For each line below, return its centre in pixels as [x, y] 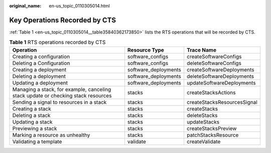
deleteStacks [202, 115]
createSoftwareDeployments [220, 69]
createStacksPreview [212, 128]
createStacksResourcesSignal [222, 102]
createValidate [204, 141]
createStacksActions [211, 92]
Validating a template [37, 141]
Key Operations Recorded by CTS [63, 20]
